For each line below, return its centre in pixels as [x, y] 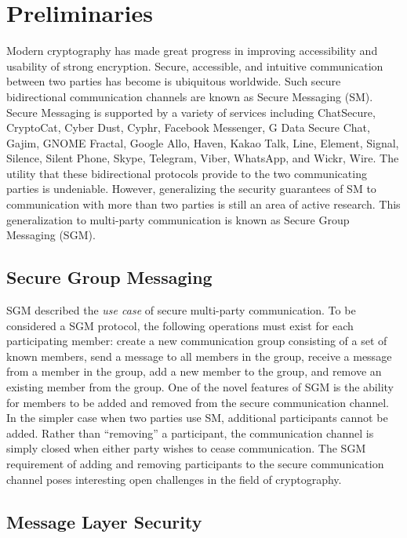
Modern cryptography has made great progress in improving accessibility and [192, 51]
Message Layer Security [104, 521]
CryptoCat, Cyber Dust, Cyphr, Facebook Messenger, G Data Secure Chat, [188, 127]
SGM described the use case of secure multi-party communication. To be [181, 310]
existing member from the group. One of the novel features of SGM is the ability [200, 387]
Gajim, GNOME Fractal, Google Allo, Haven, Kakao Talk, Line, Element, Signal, [203, 142]
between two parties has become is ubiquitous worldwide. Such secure [174, 81]
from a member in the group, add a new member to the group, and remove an [194, 371]
